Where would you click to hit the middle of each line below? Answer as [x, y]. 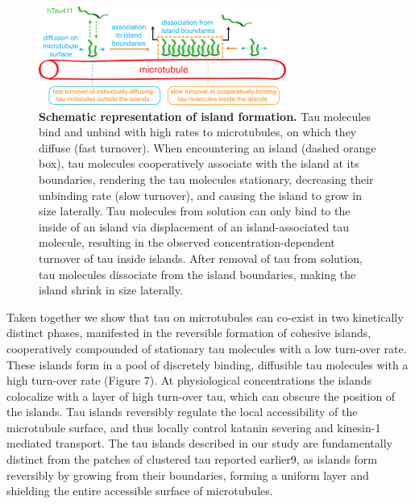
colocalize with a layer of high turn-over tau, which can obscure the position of [201, 396]
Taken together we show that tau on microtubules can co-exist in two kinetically [205, 317]
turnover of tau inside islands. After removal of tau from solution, [201, 258]
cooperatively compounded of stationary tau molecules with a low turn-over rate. [207, 348]
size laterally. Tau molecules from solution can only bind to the [195, 211]
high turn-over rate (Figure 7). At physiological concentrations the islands [189, 380]
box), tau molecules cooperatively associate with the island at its [199, 163]
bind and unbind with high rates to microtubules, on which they [198, 132]
